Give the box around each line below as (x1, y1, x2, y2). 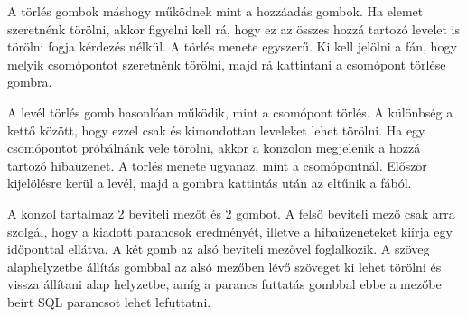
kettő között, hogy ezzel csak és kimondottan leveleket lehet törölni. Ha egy (7, 120, 425, 139)
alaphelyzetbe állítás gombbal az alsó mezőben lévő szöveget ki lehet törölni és (7, 256, 442, 275)
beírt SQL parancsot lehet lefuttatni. (7, 292, 211, 311)
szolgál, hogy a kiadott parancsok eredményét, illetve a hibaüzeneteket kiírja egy (7, 221, 453, 240)
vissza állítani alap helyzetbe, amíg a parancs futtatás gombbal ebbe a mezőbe (7, 275, 442, 294)
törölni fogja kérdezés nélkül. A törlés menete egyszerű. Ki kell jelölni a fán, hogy (7, 37, 457, 56)
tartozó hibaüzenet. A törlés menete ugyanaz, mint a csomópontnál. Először (7, 155, 427, 174)
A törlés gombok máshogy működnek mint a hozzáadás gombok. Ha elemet (7, 2, 424, 20)
